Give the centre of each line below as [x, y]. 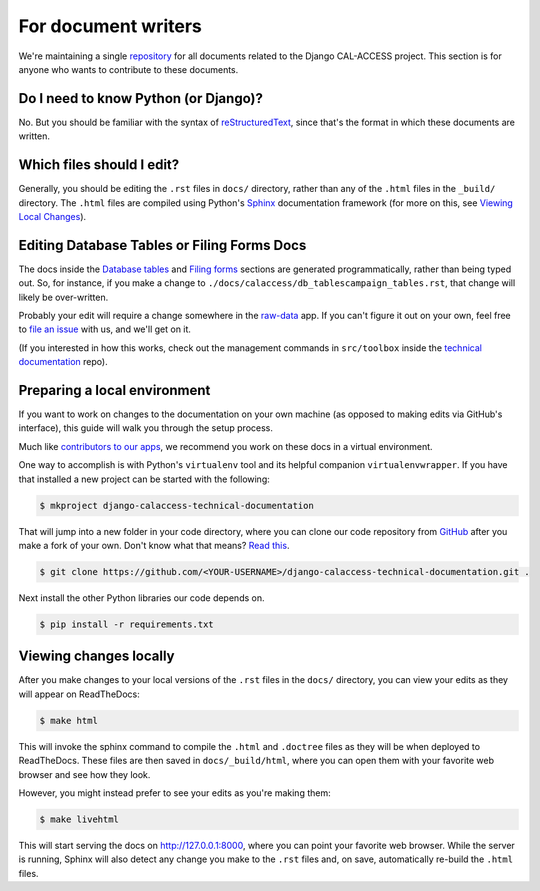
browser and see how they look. [84, 774]
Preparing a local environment [114, 390]
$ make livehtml [79, 819]
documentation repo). [63, 362]
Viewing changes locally [96, 656]
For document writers [110, 26]
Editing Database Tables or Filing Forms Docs [162, 245]
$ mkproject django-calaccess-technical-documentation [176, 505]
